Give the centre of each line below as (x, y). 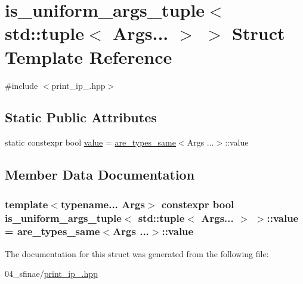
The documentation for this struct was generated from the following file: (137, 253)
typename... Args (103, 204)
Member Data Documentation (100, 175)
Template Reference (89, 56)
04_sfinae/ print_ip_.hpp (51, 274)
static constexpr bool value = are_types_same (90, 142)
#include (21, 85)
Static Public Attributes (81, 117)
